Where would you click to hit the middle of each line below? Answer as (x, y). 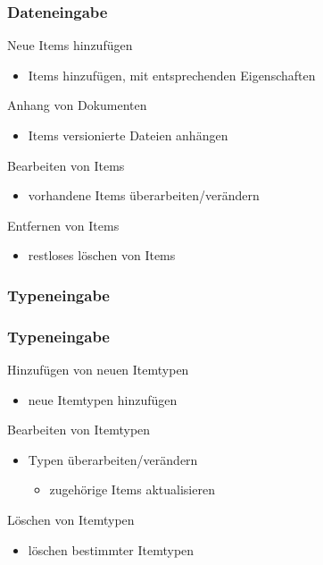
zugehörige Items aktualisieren (132, 489)
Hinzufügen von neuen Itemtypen (98, 370)
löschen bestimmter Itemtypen (111, 549)
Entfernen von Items (63, 225)
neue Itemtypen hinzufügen (103, 399)
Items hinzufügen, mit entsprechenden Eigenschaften (172, 75)
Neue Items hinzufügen (70, 45)
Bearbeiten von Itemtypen (79, 430)
